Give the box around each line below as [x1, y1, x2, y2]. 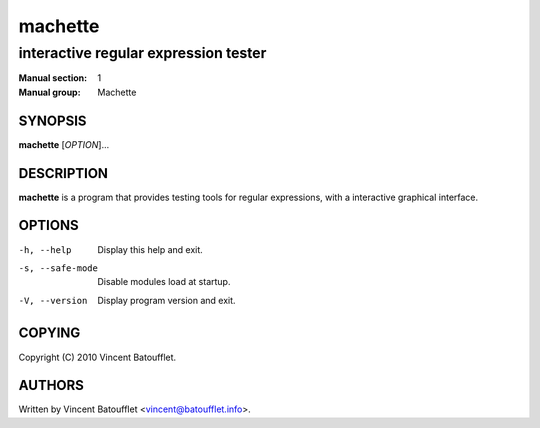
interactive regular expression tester [18, 44, 267, 62]
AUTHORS [18, 377, 85, 394]
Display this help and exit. [97, 243, 204, 255]
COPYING [18, 325, 81, 342]
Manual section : [18, 72, 88, 84]
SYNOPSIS [18, 112, 87, 129]
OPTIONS [18, 217, 79, 234]
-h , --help [18, 244, 72, 255]
